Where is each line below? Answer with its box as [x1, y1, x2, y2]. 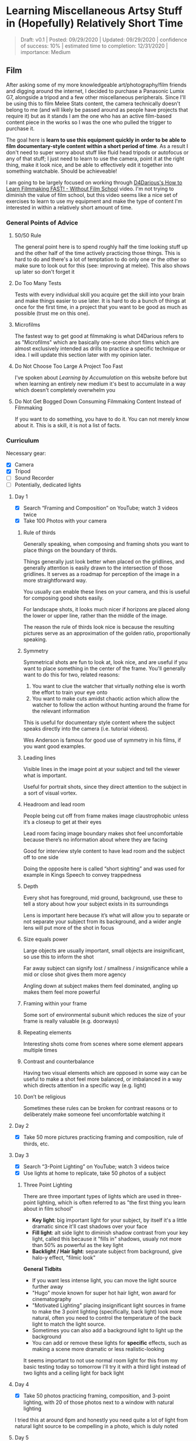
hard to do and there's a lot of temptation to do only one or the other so [14, 256, 187, 263]
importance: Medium [20, 48, 71, 55]
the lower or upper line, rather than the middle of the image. [23, 612, 168, 619]
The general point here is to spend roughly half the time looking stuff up [14, 243, 188, 250]
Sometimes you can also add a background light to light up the [32, 1326, 183, 1333]
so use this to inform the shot [23, 953, 94, 960]
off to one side [23, 853, 59, 860]
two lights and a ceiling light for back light [23, 1369, 124, 1376]
